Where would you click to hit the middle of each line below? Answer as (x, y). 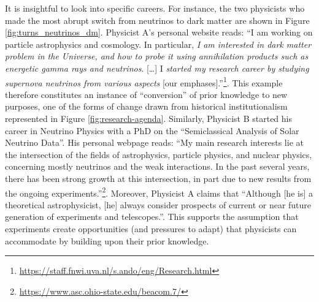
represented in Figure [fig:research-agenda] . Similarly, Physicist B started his (149, 118)
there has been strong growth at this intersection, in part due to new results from (158, 178)
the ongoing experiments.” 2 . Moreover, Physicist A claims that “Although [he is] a (159, 192)
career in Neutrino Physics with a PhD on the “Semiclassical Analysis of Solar (152, 130)
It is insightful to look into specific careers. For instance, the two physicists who (155, 8)
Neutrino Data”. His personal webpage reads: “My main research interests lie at (154, 142)
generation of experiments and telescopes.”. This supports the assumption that (152, 217)
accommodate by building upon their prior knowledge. (107, 240)
